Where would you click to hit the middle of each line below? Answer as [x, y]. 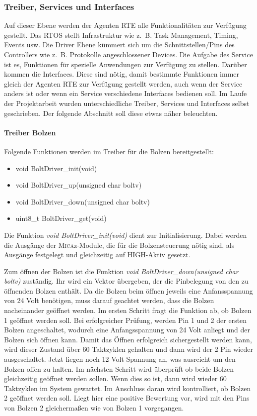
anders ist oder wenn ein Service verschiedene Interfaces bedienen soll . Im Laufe [126, 93]
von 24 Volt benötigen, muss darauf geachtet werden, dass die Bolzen [109, 300]
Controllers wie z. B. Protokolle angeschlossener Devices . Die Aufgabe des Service [128, 54]
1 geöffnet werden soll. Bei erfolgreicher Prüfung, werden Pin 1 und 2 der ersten [126, 320]
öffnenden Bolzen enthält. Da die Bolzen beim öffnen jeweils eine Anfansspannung [128, 290]
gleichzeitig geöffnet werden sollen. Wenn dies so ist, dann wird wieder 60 [115, 378]
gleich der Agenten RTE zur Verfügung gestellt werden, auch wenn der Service [123, 83]
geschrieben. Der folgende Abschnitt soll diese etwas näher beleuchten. [111, 113]
